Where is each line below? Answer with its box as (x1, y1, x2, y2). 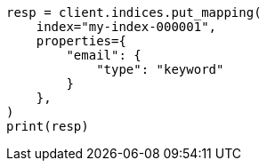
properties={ (36, 34, 126, 48)
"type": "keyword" (96, 62, 224, 76)
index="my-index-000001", (36, 20, 217, 34)
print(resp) (6, 119, 89, 133)
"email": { (66, 48, 142, 62)
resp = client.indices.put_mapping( (6, 5, 262, 20)
